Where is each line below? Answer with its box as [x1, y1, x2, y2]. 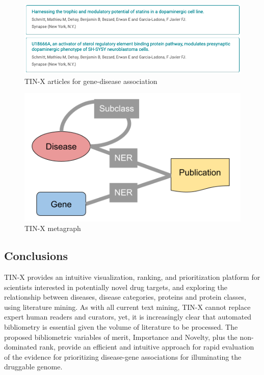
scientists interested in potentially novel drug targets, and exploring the [4, 281, 228, 292]
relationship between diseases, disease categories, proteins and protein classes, [4, 292, 247, 302]
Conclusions [4, 248, 68, 264]
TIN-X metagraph [24, 223, 81, 234]
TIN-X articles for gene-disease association [24, 75, 157, 86]
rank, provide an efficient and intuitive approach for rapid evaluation [39, 341, 254, 352]
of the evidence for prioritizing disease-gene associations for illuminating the [4, 351, 242, 362]
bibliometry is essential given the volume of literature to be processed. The [4, 321, 238, 332]
